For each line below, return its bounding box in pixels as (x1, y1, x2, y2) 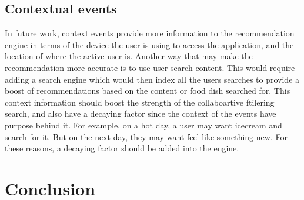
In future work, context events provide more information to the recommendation (5, 27, 295, 39)
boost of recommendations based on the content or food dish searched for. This (5, 84, 290, 97)
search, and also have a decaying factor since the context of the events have (5, 107, 276, 120)
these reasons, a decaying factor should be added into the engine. (5, 142, 239, 154)
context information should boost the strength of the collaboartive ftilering (5, 96, 275, 108)
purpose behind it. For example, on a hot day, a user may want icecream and (5, 118, 282, 131)
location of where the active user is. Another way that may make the (5, 50, 253, 62)
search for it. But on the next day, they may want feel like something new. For (5, 130, 288, 143)
